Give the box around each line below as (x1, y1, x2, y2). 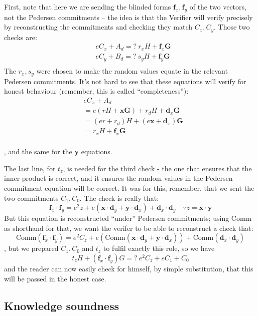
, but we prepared (4, 243, 59, 253)
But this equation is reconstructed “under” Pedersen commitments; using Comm (4, 213, 252, 223)
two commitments (4, 192, 59, 203)
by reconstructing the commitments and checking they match (4, 22, 193, 32)
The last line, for (4, 163, 56, 173)
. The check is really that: (79, 192, 159, 203)
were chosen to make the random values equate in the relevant (36, 66, 228, 76)
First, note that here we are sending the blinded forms (4, 2, 171, 12)
